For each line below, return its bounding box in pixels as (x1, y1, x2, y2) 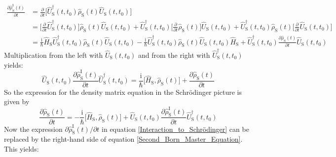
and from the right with (138, 50, 210, 60)
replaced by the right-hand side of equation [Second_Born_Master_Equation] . (4, 134, 243, 144)
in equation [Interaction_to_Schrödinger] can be (102, 123, 249, 134)
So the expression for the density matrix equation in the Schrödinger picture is (4, 86, 242, 97)
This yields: (4, 143, 39, 154)
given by (4, 96, 30, 107)
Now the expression (4, 123, 63, 134)
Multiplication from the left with (4, 50, 103, 60)
